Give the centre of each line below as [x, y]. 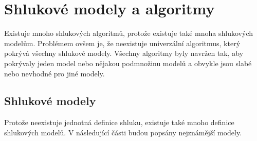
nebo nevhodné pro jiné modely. [54, 73]
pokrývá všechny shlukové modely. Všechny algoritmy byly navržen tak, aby [124, 53]
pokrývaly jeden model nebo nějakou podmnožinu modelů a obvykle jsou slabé [128, 63]
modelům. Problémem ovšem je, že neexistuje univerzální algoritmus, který [122, 43]
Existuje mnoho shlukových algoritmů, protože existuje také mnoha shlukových [128, 33]
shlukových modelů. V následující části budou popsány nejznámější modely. [123, 132]
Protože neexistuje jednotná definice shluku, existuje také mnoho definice [119, 122]
